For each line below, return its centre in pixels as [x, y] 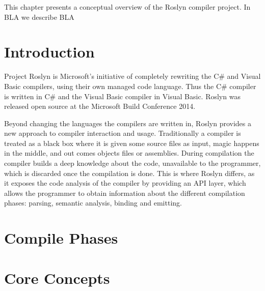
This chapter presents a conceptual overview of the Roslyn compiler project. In [127, 7]
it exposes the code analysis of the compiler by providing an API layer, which [125, 183]
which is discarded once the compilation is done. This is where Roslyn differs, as [129, 173]
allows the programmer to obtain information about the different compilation [125, 193]
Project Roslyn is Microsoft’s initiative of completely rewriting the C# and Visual [132, 76]
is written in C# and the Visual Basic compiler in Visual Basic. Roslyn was [122, 96]
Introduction [49, 52]
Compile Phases [61, 238]
